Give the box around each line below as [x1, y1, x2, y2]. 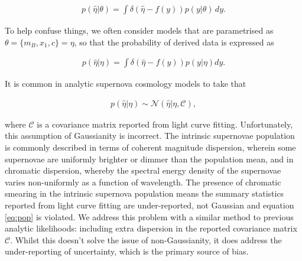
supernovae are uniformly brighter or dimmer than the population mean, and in [5, 152, 294, 165]
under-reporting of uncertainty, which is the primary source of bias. [5, 245, 249, 257]
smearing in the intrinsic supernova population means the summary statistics [5, 187, 284, 200]
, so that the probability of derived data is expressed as [74, 35, 274, 48]
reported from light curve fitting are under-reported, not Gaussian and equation [5, 199, 294, 211]
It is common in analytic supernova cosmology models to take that [5, 77, 246, 90]
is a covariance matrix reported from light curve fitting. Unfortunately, [37, 118, 293, 130]
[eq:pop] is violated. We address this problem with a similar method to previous [5, 210, 294, 223]
